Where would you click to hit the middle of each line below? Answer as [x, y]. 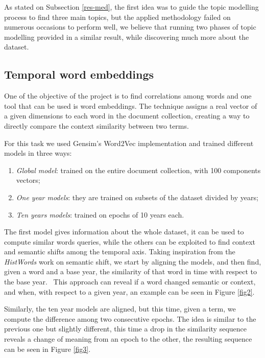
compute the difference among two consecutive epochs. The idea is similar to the [130, 318]
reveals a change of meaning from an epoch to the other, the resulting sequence [128, 339]
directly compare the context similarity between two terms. [97, 125]
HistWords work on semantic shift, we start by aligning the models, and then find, [133, 261]
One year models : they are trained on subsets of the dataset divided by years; [137, 197]
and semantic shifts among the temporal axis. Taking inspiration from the [120, 252]
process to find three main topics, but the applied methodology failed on [117, 17]
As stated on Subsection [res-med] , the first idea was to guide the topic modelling [131, 7]
